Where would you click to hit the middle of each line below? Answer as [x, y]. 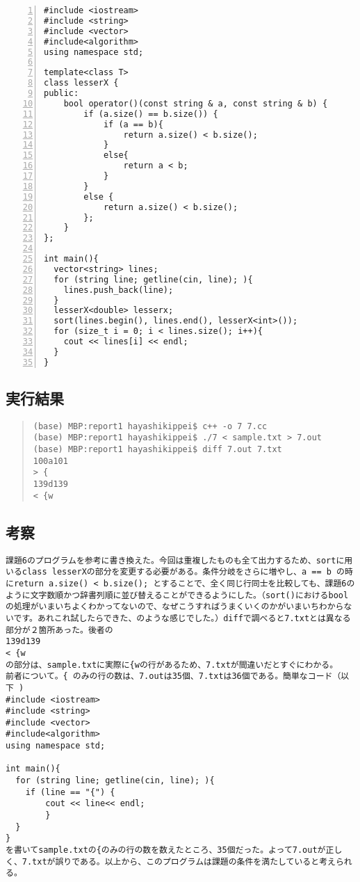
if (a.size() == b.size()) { [151, 114]
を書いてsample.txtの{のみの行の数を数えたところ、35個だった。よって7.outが [166, 850]
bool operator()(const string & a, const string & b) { [196, 103]
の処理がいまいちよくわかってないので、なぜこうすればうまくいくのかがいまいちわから [175, 607]
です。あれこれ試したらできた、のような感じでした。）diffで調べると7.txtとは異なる [182, 618]
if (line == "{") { [70, 792]
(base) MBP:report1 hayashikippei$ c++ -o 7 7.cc [150, 426]
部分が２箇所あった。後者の [59, 630]
